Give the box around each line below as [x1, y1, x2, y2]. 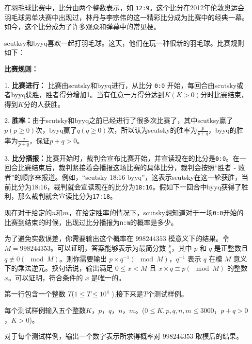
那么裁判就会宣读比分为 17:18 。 [17, 191, 117, 201]
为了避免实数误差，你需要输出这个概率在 [4, 233, 133, 243]
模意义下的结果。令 [168, 233, 230, 243]
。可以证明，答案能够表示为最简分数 [50, 242, 166, 253]
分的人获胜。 [23, 99, 64, 109]
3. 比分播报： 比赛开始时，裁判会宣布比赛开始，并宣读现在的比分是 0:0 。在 [4, 153, 240, 163]
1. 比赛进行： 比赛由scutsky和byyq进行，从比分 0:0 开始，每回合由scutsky [4, 80, 237, 90]
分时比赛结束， [200, 89, 248, 100]
